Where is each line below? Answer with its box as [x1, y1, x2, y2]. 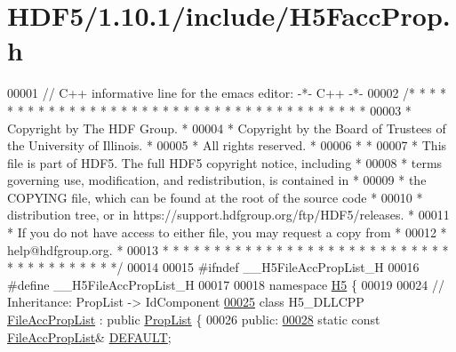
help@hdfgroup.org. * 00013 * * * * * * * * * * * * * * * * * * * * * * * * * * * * [7, 240, 449, 259]
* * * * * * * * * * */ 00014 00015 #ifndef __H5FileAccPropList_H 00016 [7, 258, 420, 276]
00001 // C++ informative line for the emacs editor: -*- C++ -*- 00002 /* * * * [7, 84, 447, 102]
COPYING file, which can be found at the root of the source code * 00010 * [7, 188, 423, 206]
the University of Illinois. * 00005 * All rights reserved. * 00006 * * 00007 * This [7, 136, 447, 155]
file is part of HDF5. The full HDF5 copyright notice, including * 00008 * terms [7, 153, 443, 172]
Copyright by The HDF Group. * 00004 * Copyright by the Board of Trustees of [7, 118, 446, 137]
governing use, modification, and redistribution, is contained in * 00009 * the [7, 171, 427, 189]
